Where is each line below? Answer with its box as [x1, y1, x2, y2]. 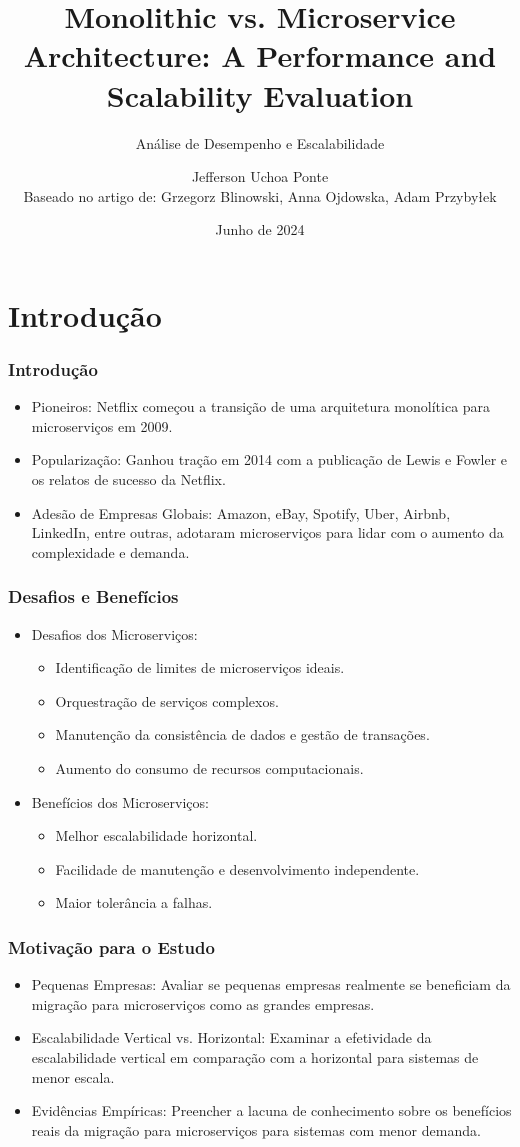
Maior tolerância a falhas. [55, 892, 213, 913]
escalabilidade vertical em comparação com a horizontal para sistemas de [31, 1047, 479, 1067]
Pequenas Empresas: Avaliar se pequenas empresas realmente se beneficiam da [31, 974, 511, 995]
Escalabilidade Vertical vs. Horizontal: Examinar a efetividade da [31, 1027, 432, 1048]
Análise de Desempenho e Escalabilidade [135, 132, 385, 153]
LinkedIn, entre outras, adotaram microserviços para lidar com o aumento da [31, 522, 504, 543]
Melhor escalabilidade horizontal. [55, 825, 258, 846]
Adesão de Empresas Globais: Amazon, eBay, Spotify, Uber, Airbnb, [31, 502, 451, 523]
